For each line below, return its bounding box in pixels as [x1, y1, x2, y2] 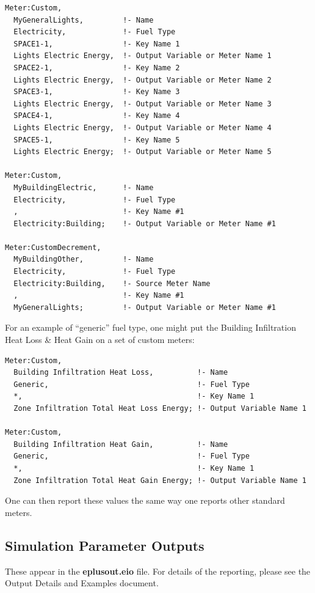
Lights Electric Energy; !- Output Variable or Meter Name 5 [13, 147, 272, 157]
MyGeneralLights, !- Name [13, 15, 154, 24]
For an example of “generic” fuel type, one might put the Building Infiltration [5, 321, 296, 334]
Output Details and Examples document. [5, 576, 159, 589]
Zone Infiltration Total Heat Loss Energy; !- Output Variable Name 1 [13, 404, 306, 413]
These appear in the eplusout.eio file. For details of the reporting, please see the [5, 564, 311, 577]
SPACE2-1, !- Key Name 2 [13, 63, 180, 72]
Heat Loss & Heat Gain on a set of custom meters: [5, 333, 195, 346]
